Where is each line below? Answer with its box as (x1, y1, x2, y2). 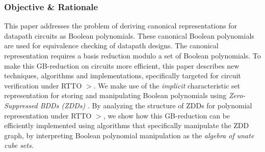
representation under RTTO (4, 110, 92, 120)
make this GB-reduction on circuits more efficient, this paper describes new (4, 60, 240, 71)
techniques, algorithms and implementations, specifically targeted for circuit (4, 70, 241, 81)
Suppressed (4, 100, 38, 110)
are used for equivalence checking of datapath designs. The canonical (4, 40, 219, 51)
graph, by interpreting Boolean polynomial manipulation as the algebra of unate (4, 130, 254, 140)
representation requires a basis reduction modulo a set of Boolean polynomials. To (4, 50, 261, 60)
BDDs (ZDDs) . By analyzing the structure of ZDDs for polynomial (40, 100, 252, 110)
